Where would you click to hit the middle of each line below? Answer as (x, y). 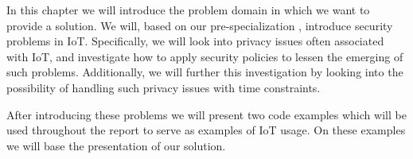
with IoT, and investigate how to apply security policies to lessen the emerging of (205, 56)
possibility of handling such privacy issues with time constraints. (164, 87)
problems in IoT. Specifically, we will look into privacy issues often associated (195, 41)
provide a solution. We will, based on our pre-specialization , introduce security (200, 25)
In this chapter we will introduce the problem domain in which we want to (188, 10)
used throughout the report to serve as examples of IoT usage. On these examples (206, 130)
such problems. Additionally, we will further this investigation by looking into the (205, 72)
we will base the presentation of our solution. (116, 145)
